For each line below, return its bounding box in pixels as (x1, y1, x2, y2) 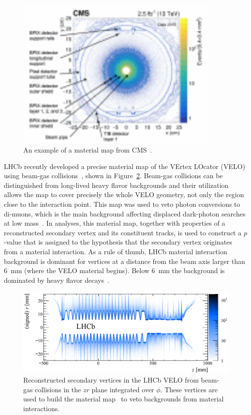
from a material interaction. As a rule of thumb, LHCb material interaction (4, 246, 227, 256)
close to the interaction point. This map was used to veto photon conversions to (4, 199, 240, 209)
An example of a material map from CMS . (23, 145, 152, 155)
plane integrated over (91, 384, 154, 394)
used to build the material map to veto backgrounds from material (23, 394, 224, 404)
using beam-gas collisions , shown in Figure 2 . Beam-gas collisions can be (4, 170, 223, 181)
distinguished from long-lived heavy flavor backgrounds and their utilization (4, 180, 229, 190)
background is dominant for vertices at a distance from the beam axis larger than (4, 256, 245, 266)
